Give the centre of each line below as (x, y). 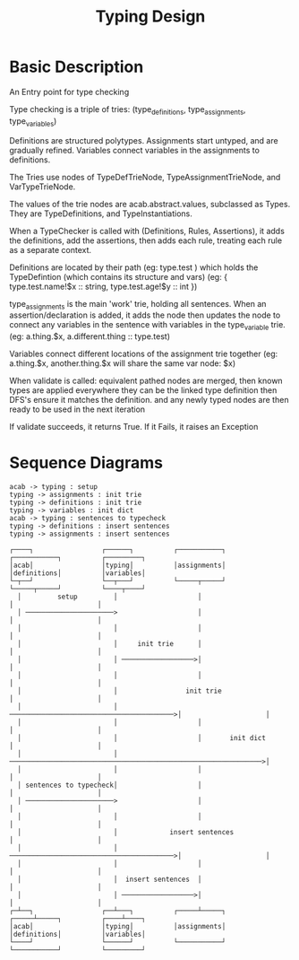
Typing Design (150, 17)
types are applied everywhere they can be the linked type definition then (143, 390)
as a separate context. (51, 249)
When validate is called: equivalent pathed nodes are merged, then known (146, 381)
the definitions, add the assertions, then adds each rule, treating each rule (146, 240)
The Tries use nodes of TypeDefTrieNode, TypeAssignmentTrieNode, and (145, 177)
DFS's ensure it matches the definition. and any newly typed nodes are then (149, 400)
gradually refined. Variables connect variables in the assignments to (134, 150)
